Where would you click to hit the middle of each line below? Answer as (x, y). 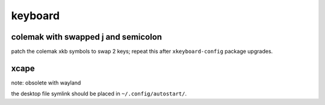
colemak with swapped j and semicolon (87, 37)
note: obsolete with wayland (46, 82)
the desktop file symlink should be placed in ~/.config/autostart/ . (99, 94)
